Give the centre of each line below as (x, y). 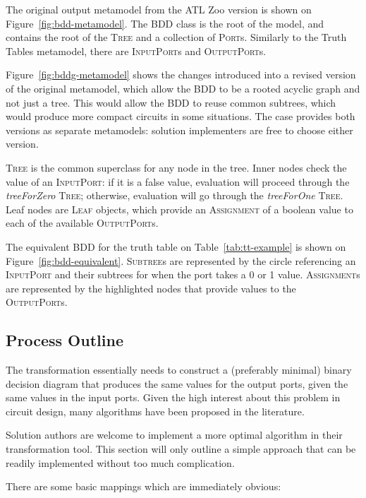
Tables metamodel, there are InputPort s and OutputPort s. (136, 51)
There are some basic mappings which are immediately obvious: (144, 486)
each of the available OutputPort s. (82, 223)
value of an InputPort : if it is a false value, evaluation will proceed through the (178, 181)
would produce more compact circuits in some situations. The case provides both (181, 116)
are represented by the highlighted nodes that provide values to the (151, 288)
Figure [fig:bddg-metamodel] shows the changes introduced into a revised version (181, 75)
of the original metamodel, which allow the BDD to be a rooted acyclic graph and (183, 88)
